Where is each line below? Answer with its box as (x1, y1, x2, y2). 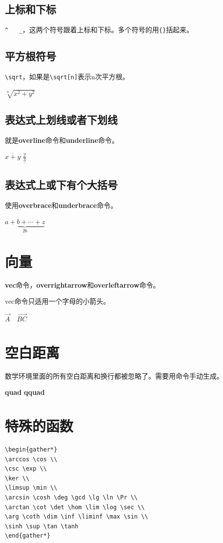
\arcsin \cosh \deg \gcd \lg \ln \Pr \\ (5, 494, 138, 501)
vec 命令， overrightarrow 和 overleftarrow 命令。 (5, 279, 160, 290)
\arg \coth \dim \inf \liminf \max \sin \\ (5, 513, 148, 520)
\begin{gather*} (5, 446, 58, 453)
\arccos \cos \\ (5, 455, 58, 463)
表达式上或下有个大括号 (5, 177, 118, 192)
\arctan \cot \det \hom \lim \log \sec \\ (5, 503, 145, 511)
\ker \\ (5, 475, 30, 482)
